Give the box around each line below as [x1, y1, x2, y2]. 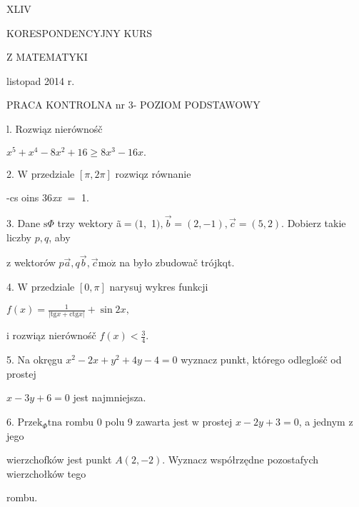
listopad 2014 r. [6, 73, 75, 88]
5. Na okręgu [6, 352, 63, 367]
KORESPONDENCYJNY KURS [6, 25, 153, 40]
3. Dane [6, 216, 41, 231]
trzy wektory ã [57, 216, 121, 231]
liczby [6, 229, 31, 244]
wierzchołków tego [6, 466, 86, 481]
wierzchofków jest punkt [6, 452, 112, 467]
